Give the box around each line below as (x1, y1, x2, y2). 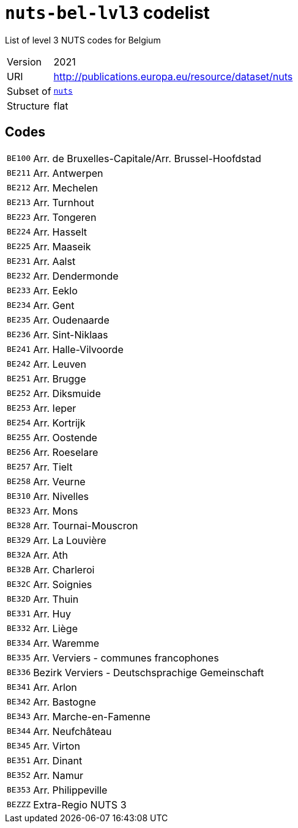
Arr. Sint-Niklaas (33, 328, 108, 341)
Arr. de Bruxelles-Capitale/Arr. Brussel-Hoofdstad (33, 152, 261, 165)
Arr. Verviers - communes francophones (33, 651, 219, 664)
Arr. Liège (33, 622, 78, 635)
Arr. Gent (33, 299, 75, 311)
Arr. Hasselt (33, 225, 88, 238)
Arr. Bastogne (33, 695, 96, 708)
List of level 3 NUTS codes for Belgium (5, 34, 161, 45)
